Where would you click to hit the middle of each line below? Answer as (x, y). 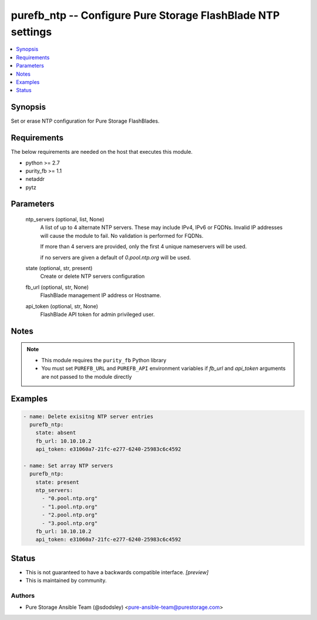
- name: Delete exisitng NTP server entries (88, 416)
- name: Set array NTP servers (68, 466)
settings (31, 32)
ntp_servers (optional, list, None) (65, 220)
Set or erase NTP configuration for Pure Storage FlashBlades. (85, 121)
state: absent (56, 433)
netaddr (35, 179)
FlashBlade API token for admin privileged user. (97, 314)
